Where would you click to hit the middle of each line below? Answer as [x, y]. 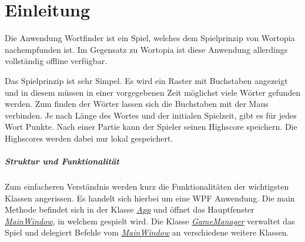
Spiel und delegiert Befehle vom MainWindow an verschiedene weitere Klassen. [147, 232]
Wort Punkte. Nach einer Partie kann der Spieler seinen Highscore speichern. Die [151, 127]
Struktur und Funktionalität [62, 161]
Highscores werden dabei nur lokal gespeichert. [89, 138]
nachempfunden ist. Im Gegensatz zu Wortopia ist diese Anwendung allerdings [146, 49]
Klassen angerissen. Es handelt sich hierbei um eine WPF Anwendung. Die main [150, 198]
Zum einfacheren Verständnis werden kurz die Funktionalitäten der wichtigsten [147, 186]
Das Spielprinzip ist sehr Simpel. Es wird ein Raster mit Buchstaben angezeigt [146, 80]
